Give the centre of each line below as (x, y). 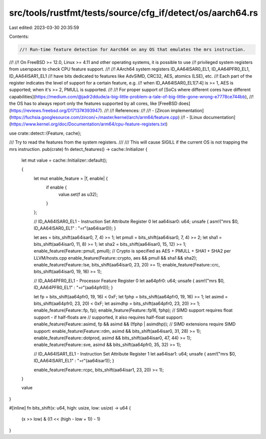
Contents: (19, 36)
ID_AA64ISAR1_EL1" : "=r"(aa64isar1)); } (74, 361)
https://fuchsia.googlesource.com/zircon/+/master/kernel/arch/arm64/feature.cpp (94, 117)
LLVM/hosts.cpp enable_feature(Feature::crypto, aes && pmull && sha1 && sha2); (115, 258)
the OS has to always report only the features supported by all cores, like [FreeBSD (93, 104)
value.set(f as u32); (78, 194)
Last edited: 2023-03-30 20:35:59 (44, 28)
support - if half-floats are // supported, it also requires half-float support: (108, 317)
